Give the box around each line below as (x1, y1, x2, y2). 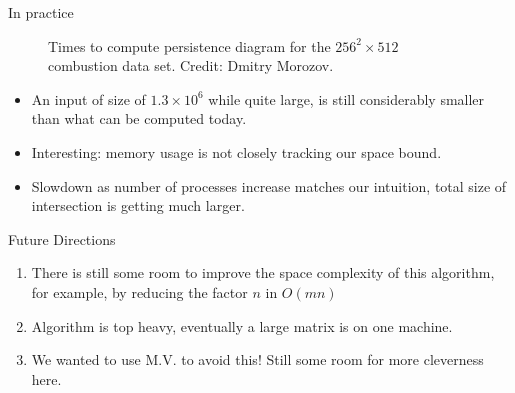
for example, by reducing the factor (31, 281, 248, 302)
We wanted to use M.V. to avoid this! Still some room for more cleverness (31, 349, 484, 370)
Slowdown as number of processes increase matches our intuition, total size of (31, 175, 507, 196)
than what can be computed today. (31, 108, 247, 129)
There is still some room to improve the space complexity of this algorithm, (31, 262, 495, 283)
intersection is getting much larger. (31, 195, 245, 216)
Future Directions (8, 228, 116, 249)
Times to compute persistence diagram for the (48, 35, 331, 56)
